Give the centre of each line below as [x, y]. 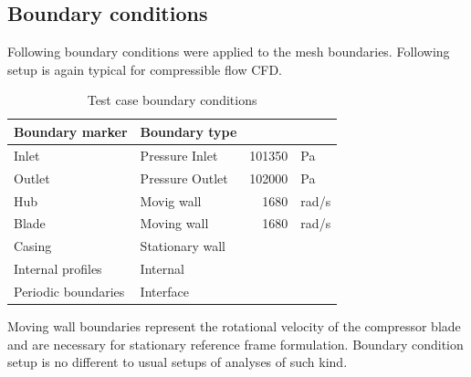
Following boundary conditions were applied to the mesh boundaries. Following [229, 52]
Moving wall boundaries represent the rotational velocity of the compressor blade [234, 325]
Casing [33, 246]
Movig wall [171, 200]
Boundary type [188, 131]
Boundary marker [71, 131]
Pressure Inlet [179, 155]
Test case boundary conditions [172, 100]
